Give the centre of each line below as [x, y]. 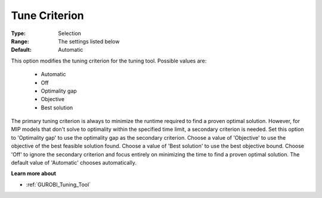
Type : [18, 33]
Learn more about [34, 174]
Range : [20, 41]
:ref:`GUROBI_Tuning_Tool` [58, 184]
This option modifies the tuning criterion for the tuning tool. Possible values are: [109, 61]
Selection [70, 33]
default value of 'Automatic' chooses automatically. [74, 163]
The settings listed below [89, 41]
